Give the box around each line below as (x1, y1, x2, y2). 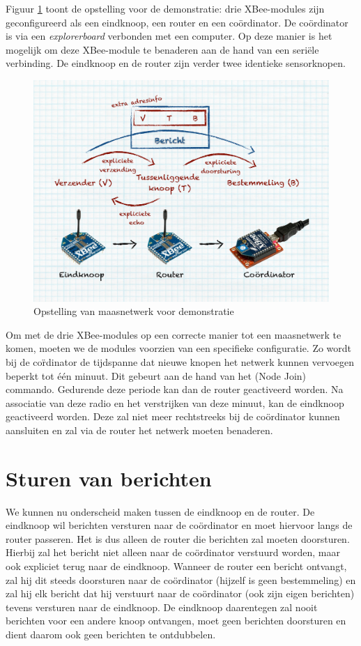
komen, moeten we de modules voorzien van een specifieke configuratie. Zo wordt (6, 341, 352, 355)
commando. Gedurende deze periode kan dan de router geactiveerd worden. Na (6, 382, 344, 397)
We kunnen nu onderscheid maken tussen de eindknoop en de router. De (6, 504, 315, 518)
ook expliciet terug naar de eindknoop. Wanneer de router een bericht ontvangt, (6, 558, 347, 573)
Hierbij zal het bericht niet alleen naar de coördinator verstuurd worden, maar (6, 545, 340, 560)
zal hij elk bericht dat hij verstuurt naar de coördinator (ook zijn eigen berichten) (6, 586, 355, 601)
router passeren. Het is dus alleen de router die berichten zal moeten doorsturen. (6, 531, 350, 546)
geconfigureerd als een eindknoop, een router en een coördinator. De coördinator (6, 15, 348, 29)
